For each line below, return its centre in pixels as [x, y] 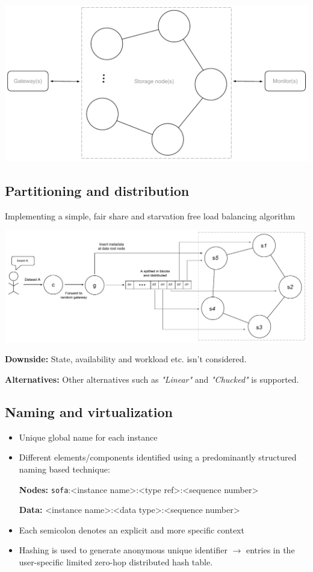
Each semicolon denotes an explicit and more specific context [132, 530]
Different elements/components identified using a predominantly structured [158, 457]
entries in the [270, 550]
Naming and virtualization [89, 411]
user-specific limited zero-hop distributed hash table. [116, 562]
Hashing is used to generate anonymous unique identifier [123, 550]
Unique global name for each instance [88, 437]
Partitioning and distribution [97, 190]
